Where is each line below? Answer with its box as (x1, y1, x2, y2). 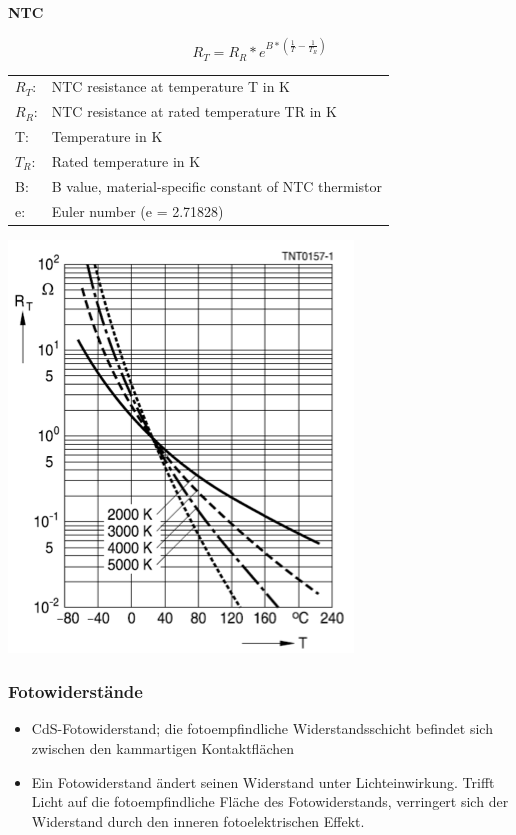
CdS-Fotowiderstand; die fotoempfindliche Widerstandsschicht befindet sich (31, 718, 493, 739)
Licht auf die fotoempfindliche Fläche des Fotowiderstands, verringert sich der (31, 791, 509, 812)
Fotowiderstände (8, 679, 143, 704)
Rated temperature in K (51, 150, 201, 171)
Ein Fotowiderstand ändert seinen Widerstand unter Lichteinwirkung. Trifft (31, 771, 495, 792)
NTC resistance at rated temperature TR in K (51, 101, 337, 122)
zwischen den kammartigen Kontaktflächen (31, 738, 295, 759)
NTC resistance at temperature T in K (51, 76, 291, 97)
